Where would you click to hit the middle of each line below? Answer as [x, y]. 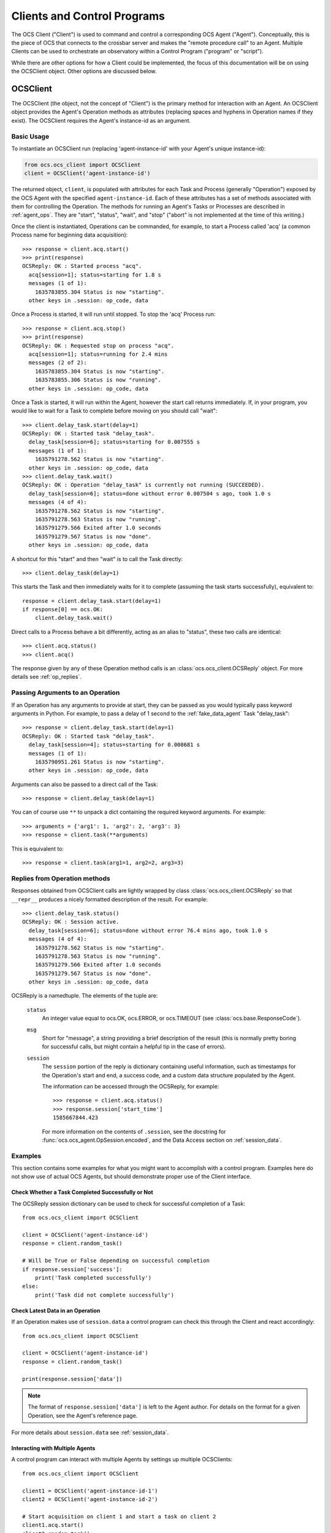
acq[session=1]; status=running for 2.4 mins [98, 354]
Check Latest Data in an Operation [56, 1310]
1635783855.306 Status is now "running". [98, 380]
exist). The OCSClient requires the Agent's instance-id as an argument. [101, 120]
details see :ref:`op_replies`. [47, 677]
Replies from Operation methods [61, 878]
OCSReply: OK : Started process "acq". [82, 266]
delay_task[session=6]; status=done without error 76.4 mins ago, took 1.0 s [148, 930]
